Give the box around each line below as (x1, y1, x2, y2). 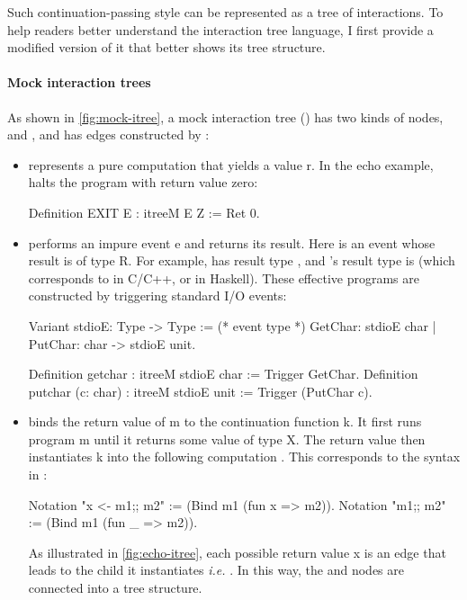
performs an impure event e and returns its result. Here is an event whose (28, 233, 436, 252)
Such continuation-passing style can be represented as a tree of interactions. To (7, 3, 444, 21)
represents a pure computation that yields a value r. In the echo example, (28, 155, 434, 174)
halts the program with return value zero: (28, 173, 258, 192)
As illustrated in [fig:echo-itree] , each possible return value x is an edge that (28, 542, 446, 561)
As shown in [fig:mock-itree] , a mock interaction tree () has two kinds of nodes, (7, 107, 444, 126)
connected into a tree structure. (28, 578, 202, 597)
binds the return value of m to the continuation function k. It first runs (28, 412, 422, 431)
